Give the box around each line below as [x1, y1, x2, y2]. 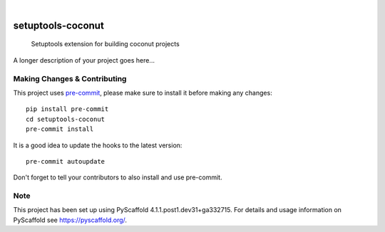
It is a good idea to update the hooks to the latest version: [13, 141, 183, 149]
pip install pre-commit [26, 105, 109, 113]
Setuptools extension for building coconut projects [31, 40, 180, 48]
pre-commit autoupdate [26, 157, 106, 165]
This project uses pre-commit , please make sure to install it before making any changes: [13, 88, 272, 97]
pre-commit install [26, 125, 94, 133]
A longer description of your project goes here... [13, 56, 155, 64]
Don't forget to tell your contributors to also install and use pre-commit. [13, 173, 222, 181]
